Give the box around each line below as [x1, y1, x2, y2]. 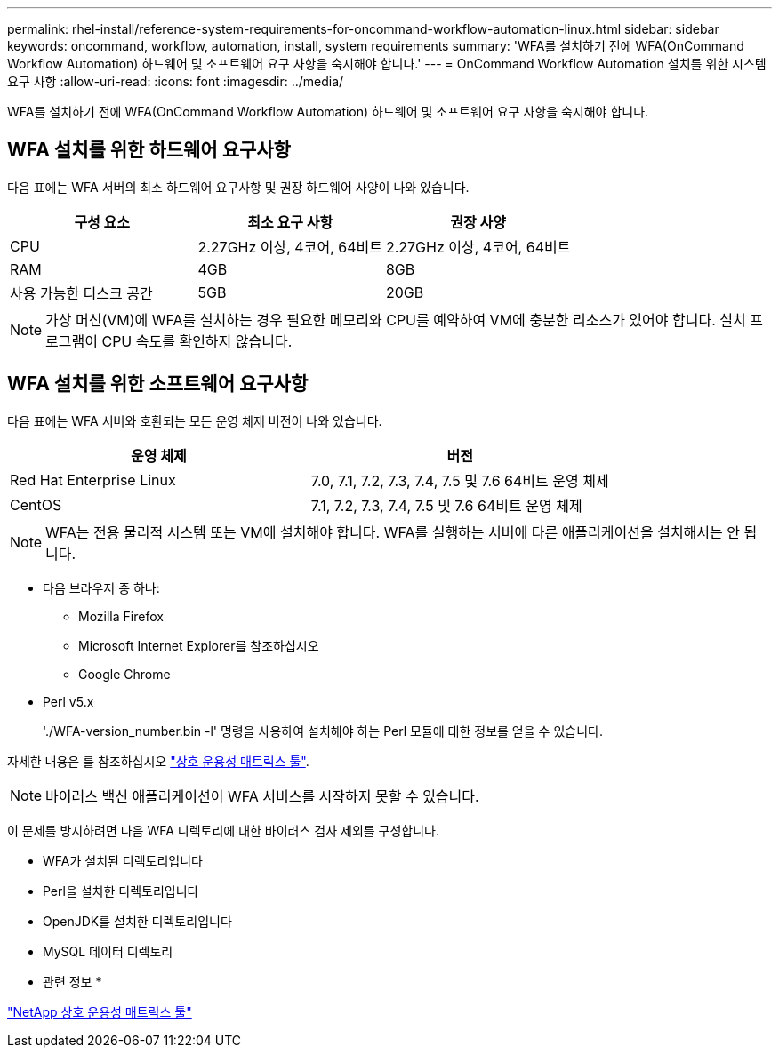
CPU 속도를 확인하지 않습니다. [101, 332, 293, 350]
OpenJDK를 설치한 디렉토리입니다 [43, 913, 232, 929]
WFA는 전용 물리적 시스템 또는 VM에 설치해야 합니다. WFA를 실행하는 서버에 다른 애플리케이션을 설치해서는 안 [45, 523, 740, 541]
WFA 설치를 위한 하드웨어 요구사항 [7, 139, 291, 162]
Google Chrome [78, 666, 171, 682]
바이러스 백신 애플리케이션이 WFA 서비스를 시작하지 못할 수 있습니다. [45, 787, 479, 805]
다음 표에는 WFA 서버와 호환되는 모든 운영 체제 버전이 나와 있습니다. [7, 412, 382, 428]
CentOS [10, 495, 62, 514]
